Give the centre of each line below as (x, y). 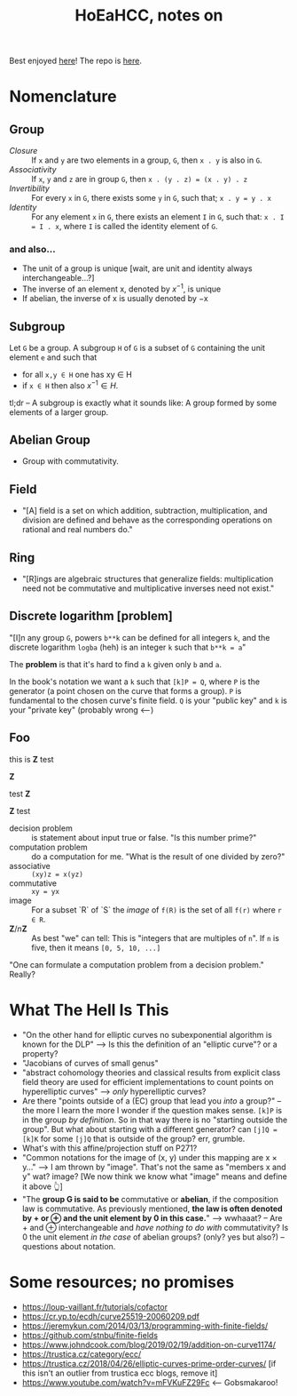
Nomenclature (63, 96)
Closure (23, 151)
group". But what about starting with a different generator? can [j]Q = (149, 1129)
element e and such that (53, 357)
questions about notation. (69, 1246)
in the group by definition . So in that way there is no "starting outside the (155, 1120)
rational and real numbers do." (77, 530)
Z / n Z (18, 929)
